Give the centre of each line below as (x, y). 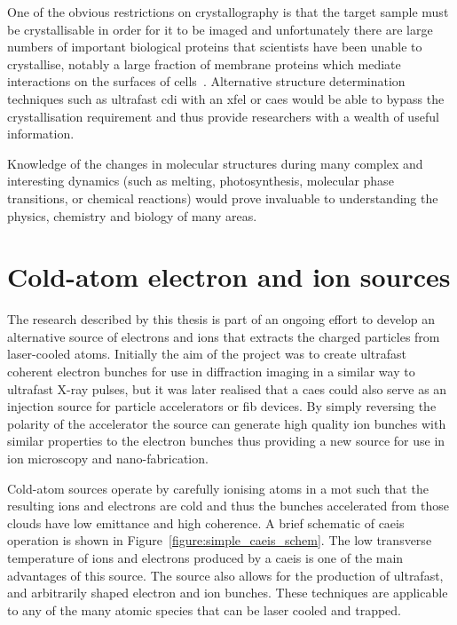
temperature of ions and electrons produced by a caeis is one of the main (205, 557)
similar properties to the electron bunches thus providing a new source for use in (226, 441)
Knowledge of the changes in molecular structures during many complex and (215, 163)
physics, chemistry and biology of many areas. (132, 215)
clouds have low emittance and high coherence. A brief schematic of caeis (206, 522)
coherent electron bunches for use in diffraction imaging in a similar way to (211, 372)
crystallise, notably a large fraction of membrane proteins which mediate (204, 63)
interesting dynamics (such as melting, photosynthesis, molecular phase (201, 181)
